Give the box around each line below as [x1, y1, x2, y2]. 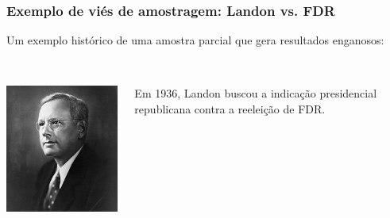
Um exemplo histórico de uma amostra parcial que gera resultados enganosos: [6, 32, 384, 48]
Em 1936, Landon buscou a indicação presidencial [134, 85, 377, 101]
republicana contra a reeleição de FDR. [134, 101, 326, 117]
